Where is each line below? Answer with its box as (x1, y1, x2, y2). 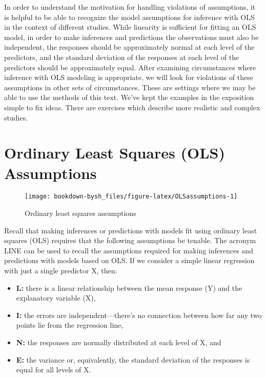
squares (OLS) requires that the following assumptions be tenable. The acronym (4, 235, 256, 246)
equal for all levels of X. (16, 364, 91, 375)
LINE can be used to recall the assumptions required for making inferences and (4, 245, 253, 255)
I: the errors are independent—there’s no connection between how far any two (16, 309, 262, 320)
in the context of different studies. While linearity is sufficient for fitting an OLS (4, 22, 256, 32)
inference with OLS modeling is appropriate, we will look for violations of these (4, 72, 253, 83)
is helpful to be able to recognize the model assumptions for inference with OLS (4, 11, 255, 22)
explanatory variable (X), (16, 292, 96, 303)
